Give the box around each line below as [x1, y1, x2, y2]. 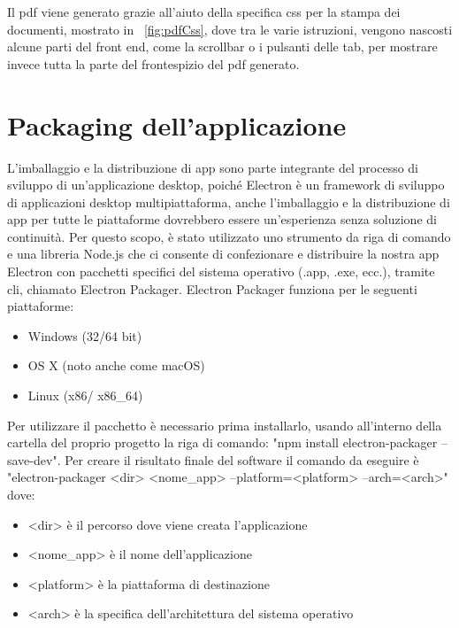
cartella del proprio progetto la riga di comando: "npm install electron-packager [7, 433, 438, 452]
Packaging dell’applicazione [7, 106, 347, 143]
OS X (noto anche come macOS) [27, 356, 205, 375]
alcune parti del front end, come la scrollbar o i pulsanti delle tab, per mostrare [7, 37, 438, 56]
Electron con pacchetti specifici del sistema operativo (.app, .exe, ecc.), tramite [7, 262, 435, 281]
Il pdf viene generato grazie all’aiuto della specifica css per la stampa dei [7, 3, 401, 20]
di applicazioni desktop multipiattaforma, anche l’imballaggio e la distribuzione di [7, 192, 450, 211]
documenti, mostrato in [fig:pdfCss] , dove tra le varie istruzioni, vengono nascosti [7, 19, 453, 38]
